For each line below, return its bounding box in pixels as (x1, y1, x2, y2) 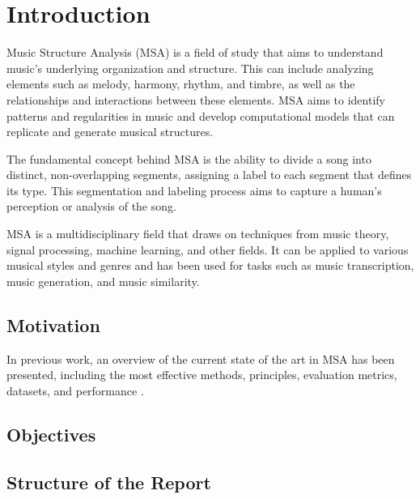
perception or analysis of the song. (6, 198, 176, 215)
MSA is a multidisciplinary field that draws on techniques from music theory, (6, 225, 389, 242)
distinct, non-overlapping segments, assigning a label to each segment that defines (6, 166, 412, 183)
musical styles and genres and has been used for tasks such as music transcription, (6, 257, 414, 274)
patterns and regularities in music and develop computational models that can (6, 107, 395, 124)
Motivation (6, 312, 100, 337)
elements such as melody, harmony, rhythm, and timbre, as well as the (6, 75, 355, 92)
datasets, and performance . (6, 382, 144, 399)
